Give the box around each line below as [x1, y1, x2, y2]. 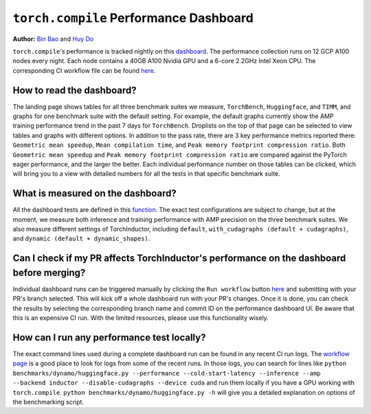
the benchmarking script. [12, 398, 85, 406]
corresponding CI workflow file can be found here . [12, 66, 156, 75]
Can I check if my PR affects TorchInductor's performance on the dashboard [12, 253, 346, 264]
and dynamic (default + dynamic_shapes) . [12, 234, 150, 243]
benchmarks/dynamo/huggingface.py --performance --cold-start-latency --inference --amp [12, 369, 321, 377]
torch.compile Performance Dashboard [12, 10, 254, 25]
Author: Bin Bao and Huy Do [12, 34, 94, 43]
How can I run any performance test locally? [12, 332, 206, 343]
